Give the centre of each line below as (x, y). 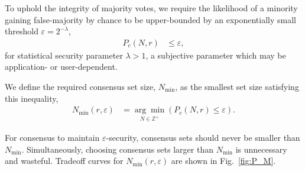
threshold (22, 31)
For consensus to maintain (52, 137)
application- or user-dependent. (61, 67)
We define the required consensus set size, (80, 86)
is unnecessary (261, 149)
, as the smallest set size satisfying (237, 86)
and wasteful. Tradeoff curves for (64, 161)
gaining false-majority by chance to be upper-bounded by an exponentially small (151, 19)
